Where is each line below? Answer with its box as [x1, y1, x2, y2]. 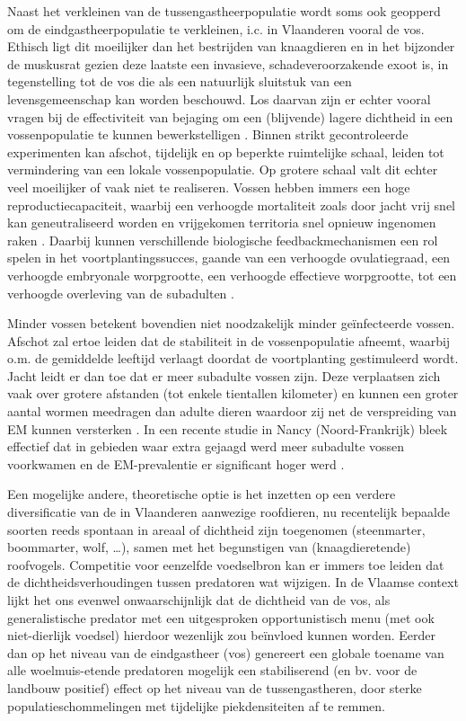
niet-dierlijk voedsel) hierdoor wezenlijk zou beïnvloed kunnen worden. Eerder [7, 626, 435, 645]
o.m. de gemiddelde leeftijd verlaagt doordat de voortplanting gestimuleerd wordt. [7, 349, 459, 368]
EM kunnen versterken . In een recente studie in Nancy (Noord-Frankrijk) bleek [7, 419, 448, 438]
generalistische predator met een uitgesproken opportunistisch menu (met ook [7, 608, 435, 627]
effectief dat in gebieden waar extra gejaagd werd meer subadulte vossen [7, 437, 405, 456]
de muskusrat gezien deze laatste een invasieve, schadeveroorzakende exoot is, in [7, 54, 449, 73]
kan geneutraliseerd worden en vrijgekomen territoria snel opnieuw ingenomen [7, 213, 436, 232]
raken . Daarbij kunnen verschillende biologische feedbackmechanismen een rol [7, 230, 438, 249]
